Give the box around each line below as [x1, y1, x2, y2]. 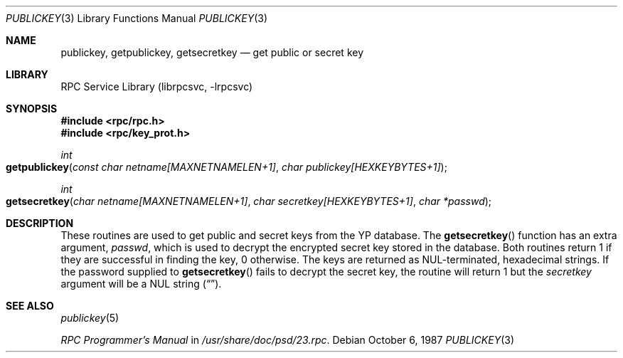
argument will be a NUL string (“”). [60, 278, 222, 290]
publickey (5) [60, 312, 119, 324]
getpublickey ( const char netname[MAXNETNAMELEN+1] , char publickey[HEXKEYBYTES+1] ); [6, 161, 447, 173]
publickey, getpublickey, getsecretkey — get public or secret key [60, 46, 364, 58]
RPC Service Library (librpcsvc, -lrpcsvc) [60, 80, 253, 93]
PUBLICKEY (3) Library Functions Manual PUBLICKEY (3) [6, 12, 268, 24]
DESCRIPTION [6, 217, 74, 229]
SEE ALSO [6, 300, 54, 312]
